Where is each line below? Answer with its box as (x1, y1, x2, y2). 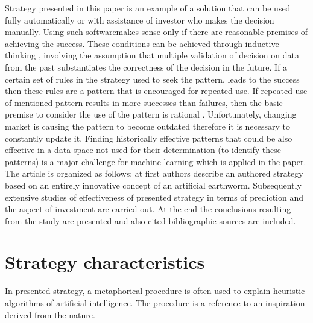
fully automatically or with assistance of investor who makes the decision (5, 13, 274, 26)
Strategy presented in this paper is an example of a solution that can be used (5, 2, 291, 14)
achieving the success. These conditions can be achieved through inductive (5, 37, 279, 49)
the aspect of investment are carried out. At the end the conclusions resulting (5, 202, 291, 215)
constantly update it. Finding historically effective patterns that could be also (5, 131, 292, 144)
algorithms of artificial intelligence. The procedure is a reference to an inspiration (5, 296, 305, 309)
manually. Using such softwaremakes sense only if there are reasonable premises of (5, 25, 308, 38)
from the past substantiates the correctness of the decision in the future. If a (5, 60, 288, 73)
